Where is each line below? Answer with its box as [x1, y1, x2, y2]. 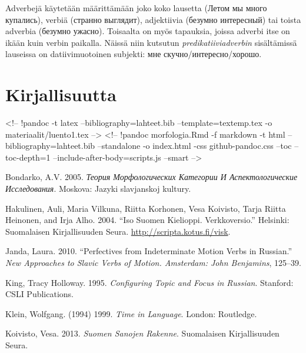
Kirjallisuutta [5, 82, 117, 106]
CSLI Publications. [5, 288, 74, 300]
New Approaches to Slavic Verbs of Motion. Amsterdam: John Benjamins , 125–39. [5, 257, 301, 269]
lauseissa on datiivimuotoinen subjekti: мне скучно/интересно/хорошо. [5, 48, 262, 60]
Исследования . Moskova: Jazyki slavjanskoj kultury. [5, 182, 191, 195]
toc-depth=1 [5, 151, 51, 163]
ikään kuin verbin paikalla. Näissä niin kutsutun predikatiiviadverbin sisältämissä [5, 36, 297, 48]
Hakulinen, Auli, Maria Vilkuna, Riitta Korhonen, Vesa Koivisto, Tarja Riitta [5, 202, 286, 214]
